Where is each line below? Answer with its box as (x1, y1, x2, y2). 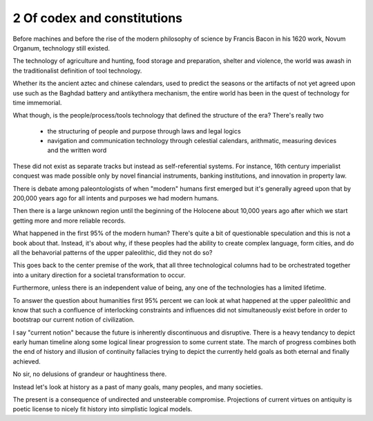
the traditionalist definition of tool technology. (12, 66, 142, 75)
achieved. (12, 357, 41, 366)
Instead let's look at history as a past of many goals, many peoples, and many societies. (12, 382, 263, 391)
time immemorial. (12, 98, 62, 106)
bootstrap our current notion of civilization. (12, 315, 135, 324)
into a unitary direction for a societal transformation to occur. (12, 270, 186, 279)
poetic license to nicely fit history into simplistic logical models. (12, 405, 193, 413)
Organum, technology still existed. (12, 44, 111, 52)
